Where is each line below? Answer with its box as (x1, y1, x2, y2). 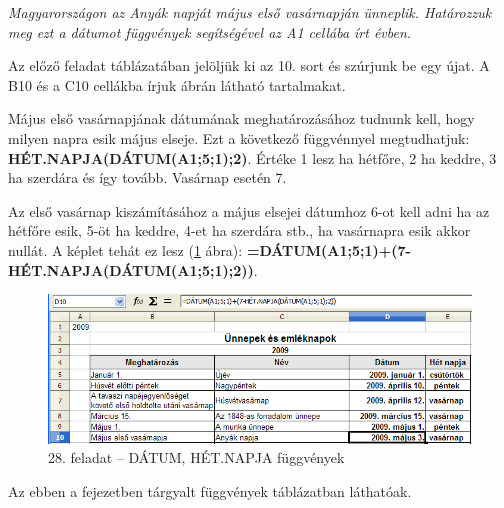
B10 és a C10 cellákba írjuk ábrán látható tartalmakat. (8, 74, 346, 95)
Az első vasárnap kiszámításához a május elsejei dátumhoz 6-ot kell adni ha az (8, 200, 490, 221)
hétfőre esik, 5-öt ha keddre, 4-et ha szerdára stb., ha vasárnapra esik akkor (8, 220, 471, 241)
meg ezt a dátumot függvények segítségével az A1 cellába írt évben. (8, 21, 412, 42)
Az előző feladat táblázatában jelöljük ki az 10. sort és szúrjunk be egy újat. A (8, 55, 490, 76)
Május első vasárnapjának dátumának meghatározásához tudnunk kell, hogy (8, 108, 475, 129)
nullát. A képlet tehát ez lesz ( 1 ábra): (8, 239, 243, 260)
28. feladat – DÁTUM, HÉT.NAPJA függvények (48, 447, 345, 468)
